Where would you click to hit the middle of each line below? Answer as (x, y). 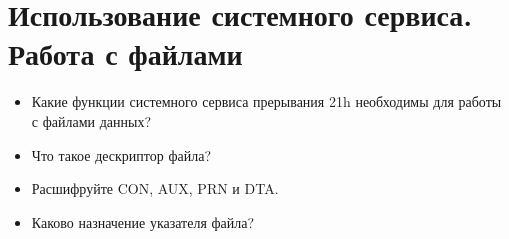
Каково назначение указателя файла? (143, 221)
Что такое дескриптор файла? (121, 154)
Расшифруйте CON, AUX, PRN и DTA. (155, 188)
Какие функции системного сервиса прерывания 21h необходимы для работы (266, 101)
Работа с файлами (125, 53)
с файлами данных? (91, 120)
